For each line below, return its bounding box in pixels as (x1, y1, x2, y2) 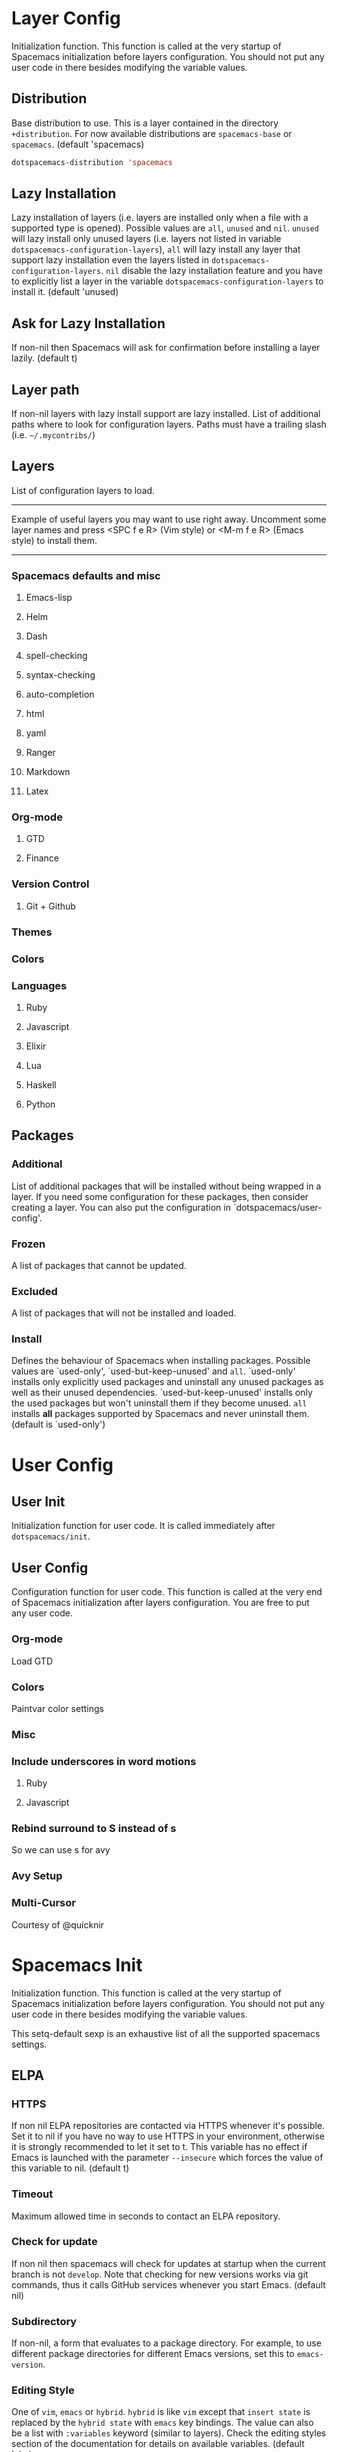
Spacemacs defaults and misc (11, 568, 161, 582)
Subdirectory (11, 2314, 78, 2328)
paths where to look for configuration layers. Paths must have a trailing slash (11, 418, 327, 431)
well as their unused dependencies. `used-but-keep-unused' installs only (11, 1387, 313, 1399)
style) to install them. (11, 534, 98, 546)
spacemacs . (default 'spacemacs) (11, 138, 145, 150)
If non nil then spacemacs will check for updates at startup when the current (11, 2257, 326, 2269)
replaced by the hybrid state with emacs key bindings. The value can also (11, 2417, 314, 2429)
